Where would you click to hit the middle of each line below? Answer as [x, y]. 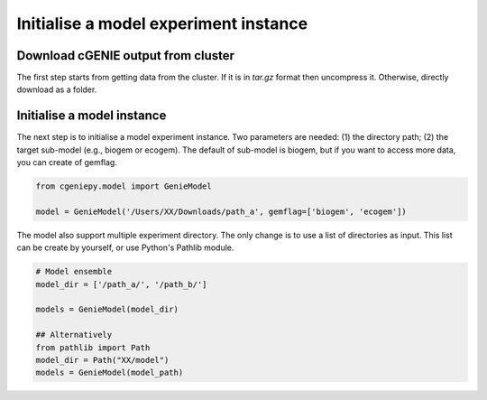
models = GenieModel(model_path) [110, 373]
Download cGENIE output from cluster [125, 56]
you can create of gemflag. [67, 163]
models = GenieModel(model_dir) [107, 310]
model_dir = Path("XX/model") [102, 360]
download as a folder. [57, 89]
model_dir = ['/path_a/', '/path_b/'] [121, 284]
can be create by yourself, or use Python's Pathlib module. [125, 247]
